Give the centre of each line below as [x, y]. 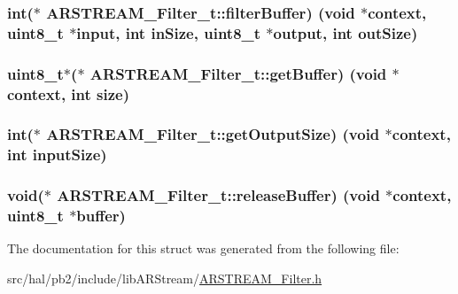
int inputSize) [57, 155]
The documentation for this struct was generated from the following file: [203, 248]
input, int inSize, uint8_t [169, 32]
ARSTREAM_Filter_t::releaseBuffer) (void [218, 195]
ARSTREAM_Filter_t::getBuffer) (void [238, 73]
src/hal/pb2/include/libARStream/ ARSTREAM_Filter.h [165, 279]
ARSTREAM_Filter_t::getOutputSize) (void [213, 134]
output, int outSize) [345, 32]
